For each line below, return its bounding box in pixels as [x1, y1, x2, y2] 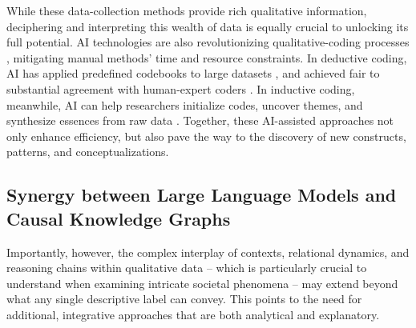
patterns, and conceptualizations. [6, 143, 169, 160]
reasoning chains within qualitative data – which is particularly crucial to [6, 259, 367, 276]
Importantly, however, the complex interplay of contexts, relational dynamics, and [6, 243, 410, 260]
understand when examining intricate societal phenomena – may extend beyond [6, 274, 398, 291]
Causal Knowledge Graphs [6, 206, 231, 230]
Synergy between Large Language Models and [6, 182, 397, 207]
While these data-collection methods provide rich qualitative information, [6, 2, 367, 18]
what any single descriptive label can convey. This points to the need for [6, 290, 362, 307]
